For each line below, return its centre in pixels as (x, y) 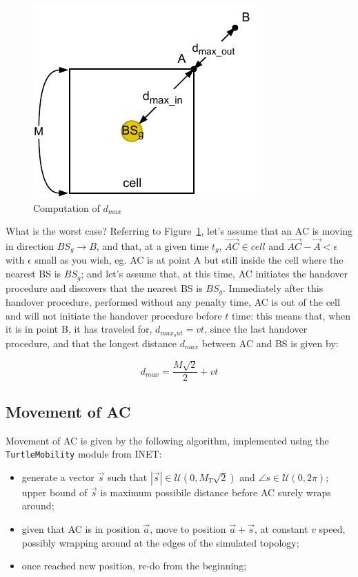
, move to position (188, 529)
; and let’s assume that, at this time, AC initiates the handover (215, 274)
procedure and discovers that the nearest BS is (104, 287)
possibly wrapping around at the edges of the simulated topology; (160, 542)
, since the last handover (256, 329)
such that (127, 477)
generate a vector (58, 477)
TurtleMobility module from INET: (84, 454)
